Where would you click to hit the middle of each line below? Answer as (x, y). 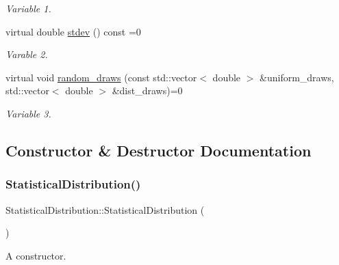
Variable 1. (28, 8)
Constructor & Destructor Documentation (159, 150)
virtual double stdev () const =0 (73, 31)
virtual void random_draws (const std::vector (101, 77)
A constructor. (36, 255)
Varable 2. (27, 54)
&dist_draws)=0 (147, 90)
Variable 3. (28, 113)
